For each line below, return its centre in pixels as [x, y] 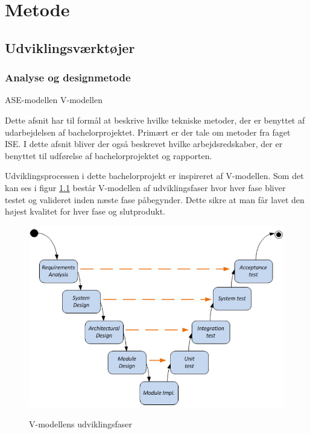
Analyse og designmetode [68, 77]
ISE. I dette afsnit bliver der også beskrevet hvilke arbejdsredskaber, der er [144, 144]
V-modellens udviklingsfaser [81, 424]
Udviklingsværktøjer [70, 47]
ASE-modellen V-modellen [54, 100]
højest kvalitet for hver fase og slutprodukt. [85, 211]
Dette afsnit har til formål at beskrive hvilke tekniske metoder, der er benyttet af [155, 120]
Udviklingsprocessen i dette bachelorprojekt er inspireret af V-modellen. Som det [154, 176]
